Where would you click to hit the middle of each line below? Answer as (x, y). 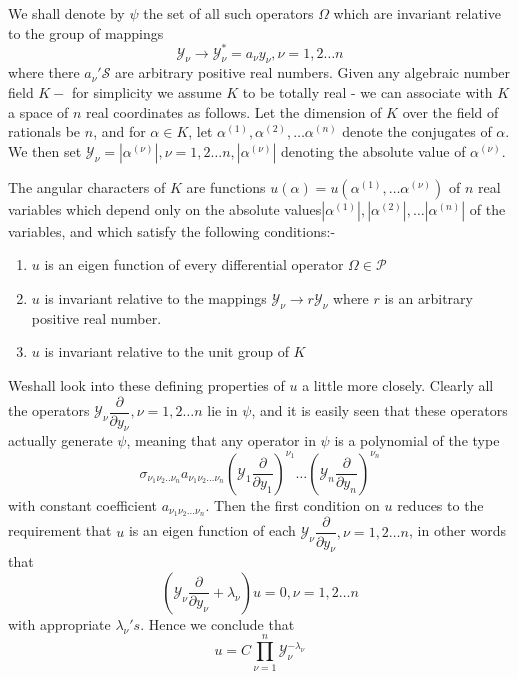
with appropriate (59, 623)
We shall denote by (66, 13)
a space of (38, 111)
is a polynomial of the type (417, 440)
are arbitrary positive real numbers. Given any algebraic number (313, 72)
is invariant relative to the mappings (155, 298)
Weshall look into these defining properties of (146, 385)
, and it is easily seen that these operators (379, 410)
